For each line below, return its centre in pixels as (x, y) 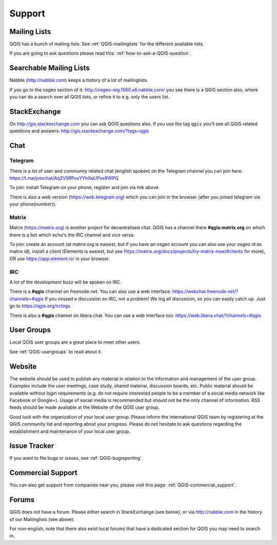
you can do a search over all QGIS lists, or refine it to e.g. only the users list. (90, 97)
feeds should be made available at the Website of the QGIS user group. (85, 407)
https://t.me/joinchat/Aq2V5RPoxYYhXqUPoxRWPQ (64, 178)
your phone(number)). (33, 204)
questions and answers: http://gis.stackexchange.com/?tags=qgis (79, 131)
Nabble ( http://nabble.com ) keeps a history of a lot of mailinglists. (79, 80)
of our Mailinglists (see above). (42, 519)
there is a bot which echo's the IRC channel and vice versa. (72, 235)
